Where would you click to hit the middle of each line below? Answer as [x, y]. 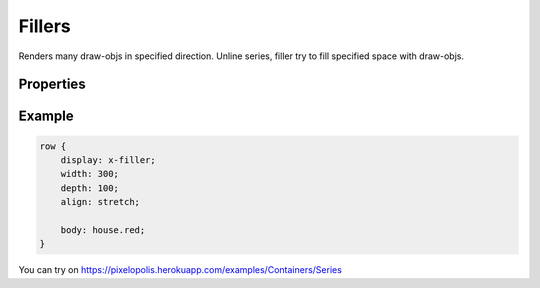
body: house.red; [103, 229]
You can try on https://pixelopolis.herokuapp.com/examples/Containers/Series [180, 270]
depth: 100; [90, 188]
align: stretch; [100, 202]
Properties [52, 84]
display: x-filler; [108, 159]
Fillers [44, 26]
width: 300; [90, 174]
